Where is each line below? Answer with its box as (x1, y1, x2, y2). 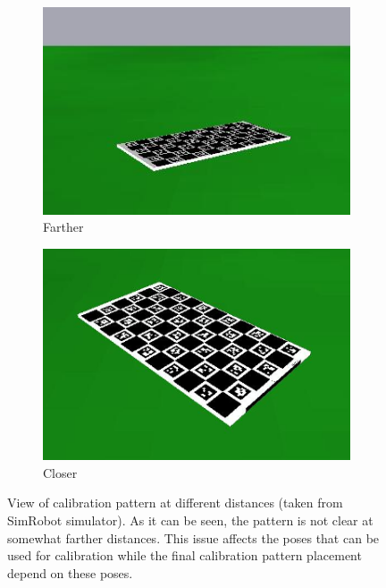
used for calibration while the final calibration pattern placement (7, 546, 362, 565)
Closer (43, 463, 78, 481)
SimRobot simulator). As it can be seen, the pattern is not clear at (7, 510, 373, 529)
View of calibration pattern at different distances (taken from (7, 493, 343, 512)
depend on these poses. (7, 563, 133, 582)
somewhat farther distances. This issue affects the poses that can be (7, 528, 380, 547)
